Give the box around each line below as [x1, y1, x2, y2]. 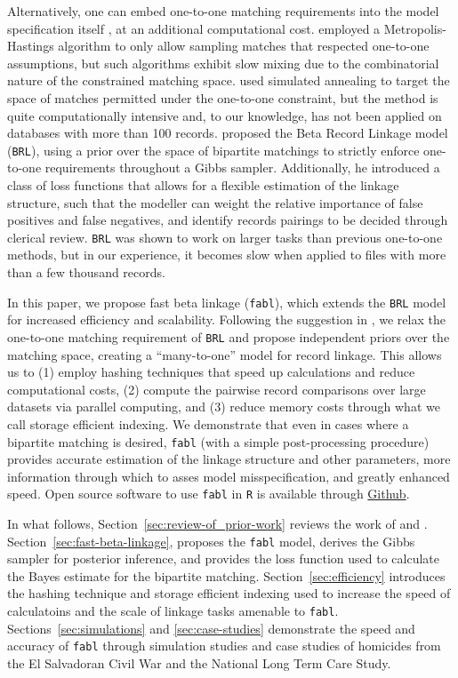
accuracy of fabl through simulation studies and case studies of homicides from [7, 636, 441, 655]
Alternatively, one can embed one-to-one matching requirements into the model [7, 2, 439, 20]
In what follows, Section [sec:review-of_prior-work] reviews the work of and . [7, 514, 428, 532]
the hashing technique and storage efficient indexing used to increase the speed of [7, 584, 451, 602]
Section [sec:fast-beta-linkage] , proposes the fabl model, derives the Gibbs [7, 531, 415, 550]
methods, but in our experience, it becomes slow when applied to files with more [7, 245, 446, 264]
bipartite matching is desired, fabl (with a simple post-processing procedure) [7, 432, 430, 451]
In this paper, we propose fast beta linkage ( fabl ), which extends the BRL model [7, 292, 446, 311]
